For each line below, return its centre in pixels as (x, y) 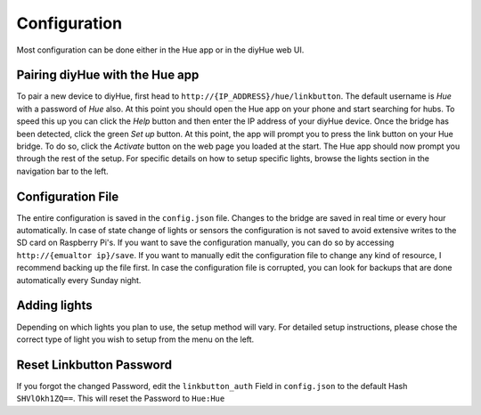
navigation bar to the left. (62, 171)
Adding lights (54, 306)
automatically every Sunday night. (79, 280)
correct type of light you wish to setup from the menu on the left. (135, 339)
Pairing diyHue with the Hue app (108, 75)
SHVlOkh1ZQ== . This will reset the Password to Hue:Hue (121, 399)
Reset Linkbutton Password (94, 365)
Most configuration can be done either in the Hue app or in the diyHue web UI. (160, 50)
